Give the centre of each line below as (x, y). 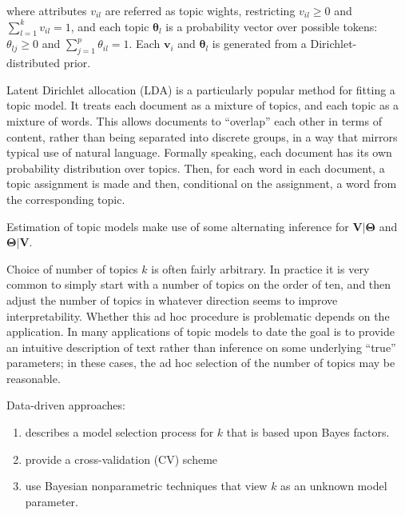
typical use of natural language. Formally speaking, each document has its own (199, 152)
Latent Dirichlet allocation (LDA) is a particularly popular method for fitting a (201, 89)
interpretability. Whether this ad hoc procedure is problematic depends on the (198, 315)
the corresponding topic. (66, 199)
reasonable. (34, 378)
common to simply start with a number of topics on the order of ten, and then (199, 284)
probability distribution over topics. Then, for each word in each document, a (196, 168)
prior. (77, 63)
